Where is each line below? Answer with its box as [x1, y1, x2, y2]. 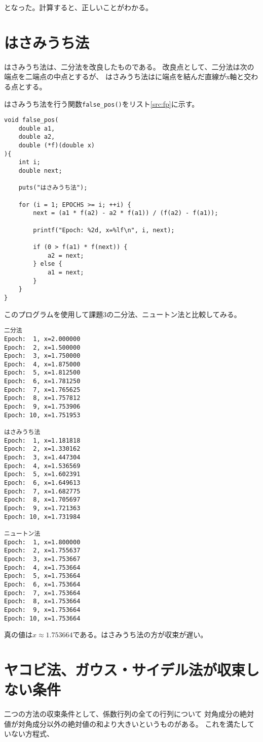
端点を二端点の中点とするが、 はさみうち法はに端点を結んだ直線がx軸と [4, 71, 244, 82]
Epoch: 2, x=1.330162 [4, 445, 81, 453]
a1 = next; [47, 268, 84, 276]
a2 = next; [47, 252, 84, 259]
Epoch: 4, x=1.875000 [4, 360, 81, 368]
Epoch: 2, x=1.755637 [4, 547, 81, 554]
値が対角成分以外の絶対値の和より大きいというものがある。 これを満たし [4, 718, 247, 729]
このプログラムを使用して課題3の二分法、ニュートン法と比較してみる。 [4, 308, 241, 319]
